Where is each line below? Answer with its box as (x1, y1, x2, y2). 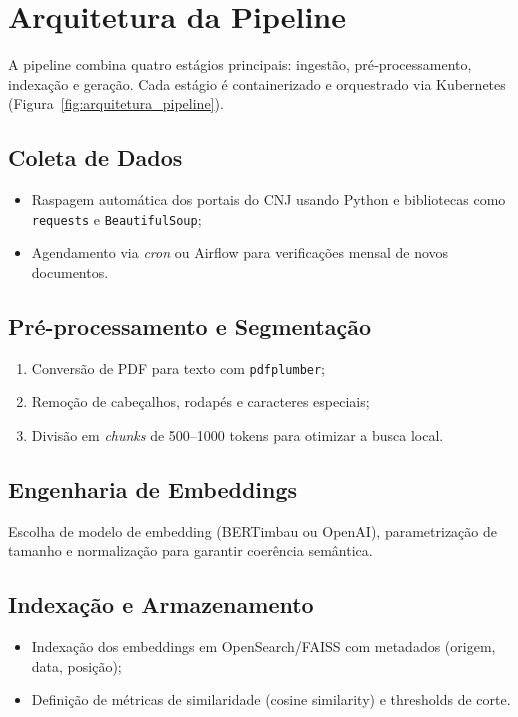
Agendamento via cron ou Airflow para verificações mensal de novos (31, 242, 449, 263)
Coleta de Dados (8, 142, 183, 173)
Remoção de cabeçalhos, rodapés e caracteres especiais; (31, 391, 370, 412)
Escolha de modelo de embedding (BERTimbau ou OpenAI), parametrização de (8, 520, 497, 541)
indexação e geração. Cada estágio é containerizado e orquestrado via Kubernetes (8, 73, 506, 94)
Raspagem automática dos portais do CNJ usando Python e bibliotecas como (31, 189, 506, 210)
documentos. (31, 261, 109, 282)
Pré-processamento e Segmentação (8, 310, 372, 341)
